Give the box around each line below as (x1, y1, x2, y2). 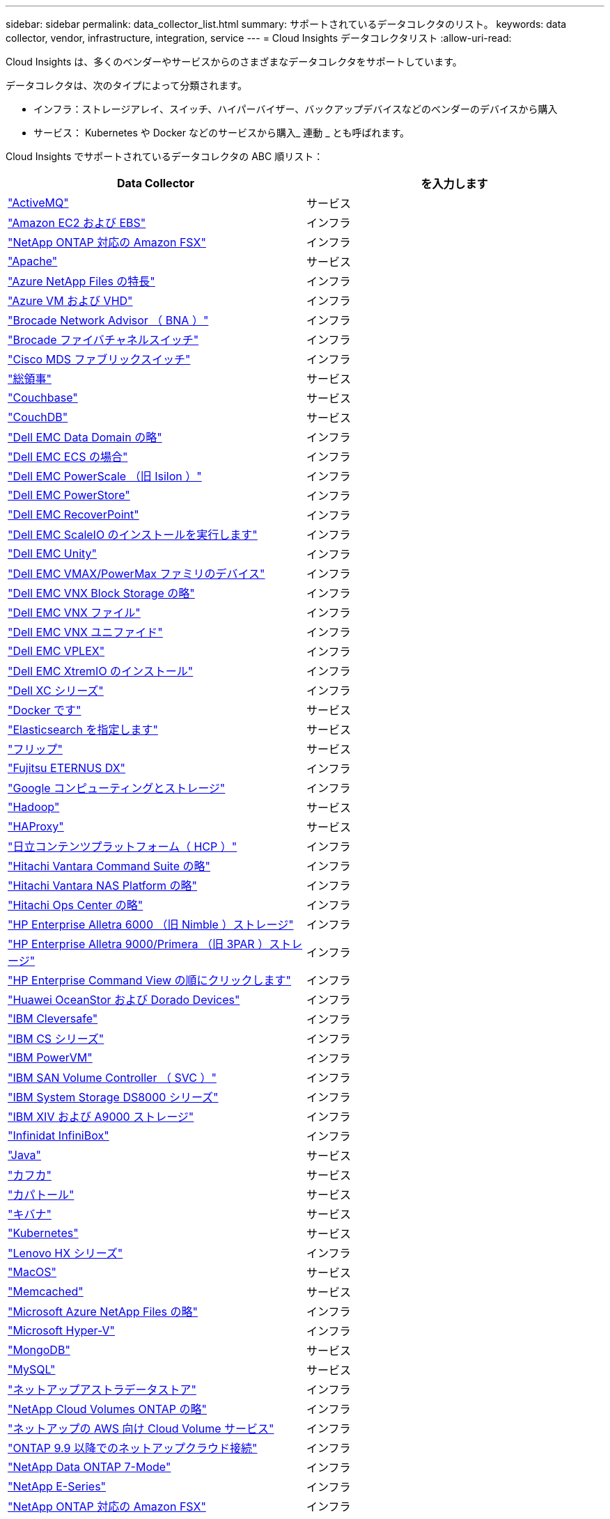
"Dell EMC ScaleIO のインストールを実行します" (8, 528, 258, 542)
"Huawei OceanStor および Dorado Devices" (8, 993, 240, 1007)
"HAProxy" (8, 819, 64, 833)
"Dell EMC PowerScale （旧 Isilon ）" (8, 469, 202, 483)
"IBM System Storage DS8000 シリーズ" (8, 1090, 219, 1104)
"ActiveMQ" (8, 196, 69, 210)
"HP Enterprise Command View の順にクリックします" (8, 973, 291, 987)
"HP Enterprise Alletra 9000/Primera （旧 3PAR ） (8, 937, 269, 951)
